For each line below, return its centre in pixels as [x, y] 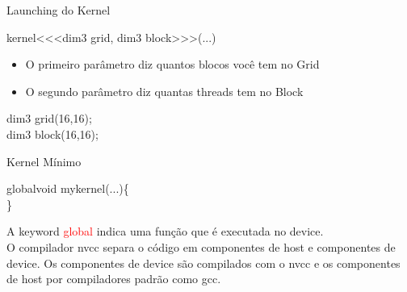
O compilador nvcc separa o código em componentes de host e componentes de [201, 246]
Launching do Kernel [59, 10]
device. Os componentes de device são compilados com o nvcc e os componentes [203, 263]
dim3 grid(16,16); [49, 118]
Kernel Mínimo [44, 161]
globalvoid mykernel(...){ [68, 188]
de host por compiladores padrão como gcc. [114, 279]
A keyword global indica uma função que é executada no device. [165, 231]
